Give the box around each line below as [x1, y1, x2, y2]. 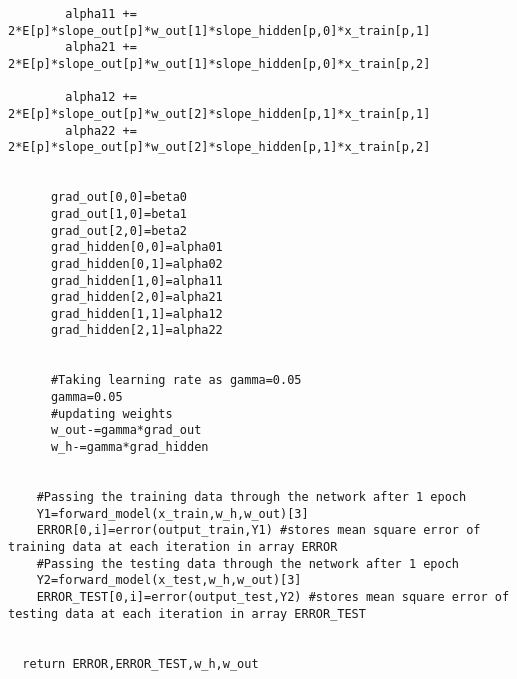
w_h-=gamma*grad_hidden [50, 440, 209, 455]
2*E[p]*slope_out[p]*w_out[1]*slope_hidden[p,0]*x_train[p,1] [8, 23, 431, 38]
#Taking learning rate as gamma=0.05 [50, 373, 302, 388]
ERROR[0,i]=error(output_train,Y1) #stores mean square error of [36, 523, 481, 538]
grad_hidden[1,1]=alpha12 [50, 306, 223, 321]
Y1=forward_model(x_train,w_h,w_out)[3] [36, 506, 309, 521]
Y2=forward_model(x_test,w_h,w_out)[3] [36, 573, 302, 588]
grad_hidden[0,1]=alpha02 [50, 256, 223, 271]
